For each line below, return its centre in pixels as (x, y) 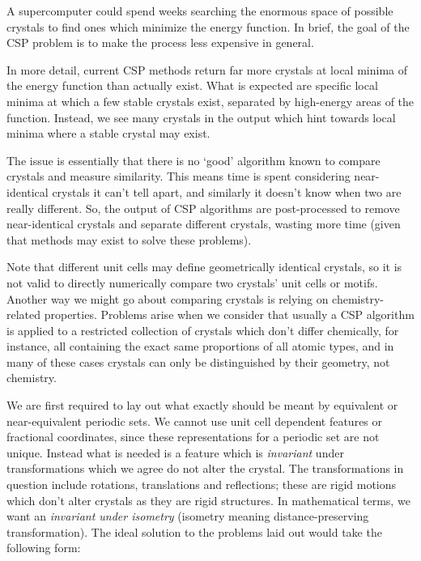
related (24, 314)
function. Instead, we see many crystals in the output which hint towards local (201, 117)
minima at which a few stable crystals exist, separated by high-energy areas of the (210, 101)
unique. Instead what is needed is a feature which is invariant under (175, 452)
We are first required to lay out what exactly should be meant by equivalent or (202, 405)
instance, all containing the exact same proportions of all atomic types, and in (200, 346)
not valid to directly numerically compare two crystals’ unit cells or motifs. (192, 282)
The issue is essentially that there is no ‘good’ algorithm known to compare (193, 160)
